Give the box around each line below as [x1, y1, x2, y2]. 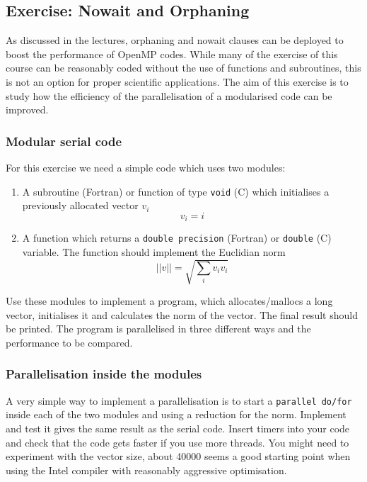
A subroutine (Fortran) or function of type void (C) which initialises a [22, 184, 330, 198]
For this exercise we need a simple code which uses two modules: [6, 159, 286, 174]
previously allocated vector [22, 198, 139, 213]
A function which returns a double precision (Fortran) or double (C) [22, 230, 332, 245]
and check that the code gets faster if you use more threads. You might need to [6, 435, 349, 449]
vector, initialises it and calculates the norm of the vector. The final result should [6, 307, 358, 322]
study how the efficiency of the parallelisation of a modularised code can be [6, 88, 332, 103]
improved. [6, 102, 49, 117]
